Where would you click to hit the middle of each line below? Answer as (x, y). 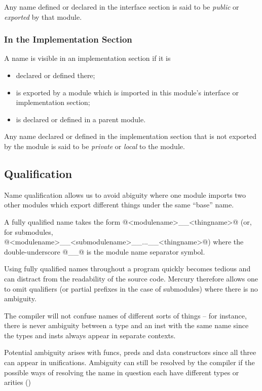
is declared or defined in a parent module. (81, 119)
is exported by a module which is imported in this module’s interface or (127, 92)
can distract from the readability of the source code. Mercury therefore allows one (131, 278)
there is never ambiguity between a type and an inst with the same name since (126, 325)
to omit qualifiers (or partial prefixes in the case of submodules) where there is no (131, 288)
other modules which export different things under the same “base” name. (119, 205)
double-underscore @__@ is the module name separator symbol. (105, 251)
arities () (18, 382)
